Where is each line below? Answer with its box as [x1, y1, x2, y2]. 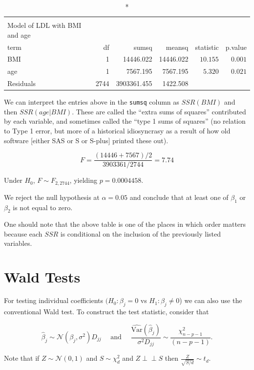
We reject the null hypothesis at [4, 192, 100, 202]
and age [7, 29, 31, 40]
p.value [225, 42, 247, 52]
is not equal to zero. [13, 202, 73, 212]
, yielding [69, 175, 98, 185]
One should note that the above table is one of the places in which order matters [4, 219, 246, 229]
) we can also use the [179, 295, 242, 305]
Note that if [4, 353, 40, 363]
